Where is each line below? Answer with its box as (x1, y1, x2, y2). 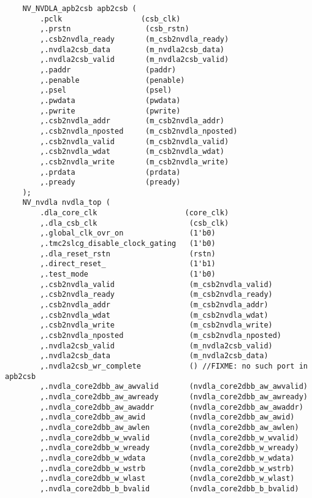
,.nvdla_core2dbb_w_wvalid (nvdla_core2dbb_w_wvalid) (40, 433, 299, 442)
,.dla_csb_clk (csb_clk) (40, 218, 229, 228)
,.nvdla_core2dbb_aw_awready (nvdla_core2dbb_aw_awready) (40, 392, 308, 401)
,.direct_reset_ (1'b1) (40, 259, 216, 269)
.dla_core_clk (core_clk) (40, 209, 229, 218)
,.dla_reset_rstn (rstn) (40, 249, 216, 258)
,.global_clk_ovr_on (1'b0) (40, 229, 216, 238)
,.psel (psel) (40, 86, 172, 95)
